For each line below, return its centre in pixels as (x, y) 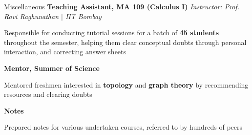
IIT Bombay (83, 16)
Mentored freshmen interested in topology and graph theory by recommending (126, 84)
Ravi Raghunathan (31, 16)
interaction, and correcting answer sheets (65, 52)
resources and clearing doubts (48, 94)
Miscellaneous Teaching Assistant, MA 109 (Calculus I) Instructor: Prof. (122, 6)
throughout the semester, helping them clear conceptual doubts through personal (125, 42)
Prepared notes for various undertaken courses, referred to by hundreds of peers (123, 127)
